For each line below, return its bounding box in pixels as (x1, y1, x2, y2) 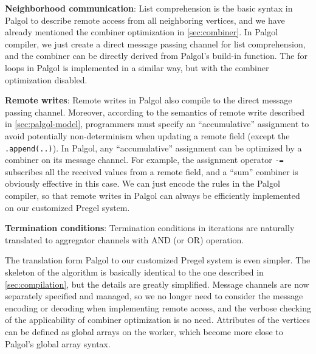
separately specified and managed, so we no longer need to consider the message (5, 290, 303, 302)
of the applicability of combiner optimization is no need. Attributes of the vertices (5, 313, 311, 326)
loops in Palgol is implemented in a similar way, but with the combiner (5, 61, 269, 74)
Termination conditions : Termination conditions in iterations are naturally (5, 221, 295, 234)
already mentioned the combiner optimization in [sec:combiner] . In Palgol (5, 26, 278, 38)
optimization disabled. (5, 73, 88, 86)
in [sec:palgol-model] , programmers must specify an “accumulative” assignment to (5, 117, 309, 130)
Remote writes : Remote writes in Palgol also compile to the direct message (5, 94, 292, 106)
